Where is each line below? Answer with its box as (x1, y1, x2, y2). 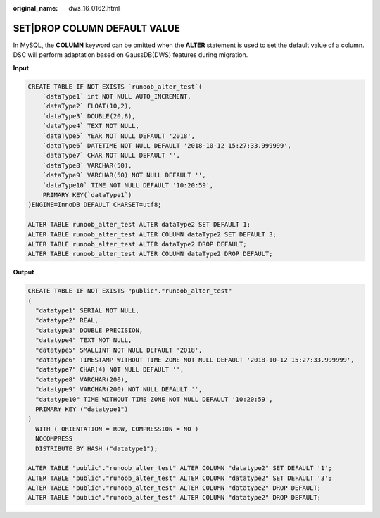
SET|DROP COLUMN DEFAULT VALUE (13, 22, 181, 34)
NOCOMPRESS (35, 435, 73, 443)
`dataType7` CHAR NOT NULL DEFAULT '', (42, 151, 181, 160)
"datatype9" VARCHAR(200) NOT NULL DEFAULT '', (35, 386, 203, 393)
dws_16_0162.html (68, 4, 120, 12)
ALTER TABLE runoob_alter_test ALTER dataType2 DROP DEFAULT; (27, 240, 247, 248)
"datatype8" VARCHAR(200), (35, 375, 129, 384)
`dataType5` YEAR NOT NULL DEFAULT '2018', (42, 132, 195, 140)
